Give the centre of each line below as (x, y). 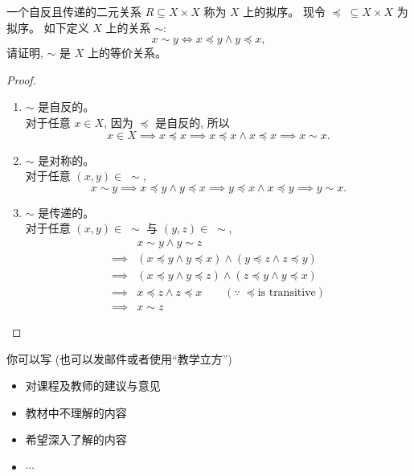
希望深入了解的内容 (76, 439)
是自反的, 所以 (193, 122)
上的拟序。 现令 (284, 11)
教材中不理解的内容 (76, 412)
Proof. (21, 79)
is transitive (287, 293)
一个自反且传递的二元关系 (74, 11)
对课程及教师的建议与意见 (93, 386)
